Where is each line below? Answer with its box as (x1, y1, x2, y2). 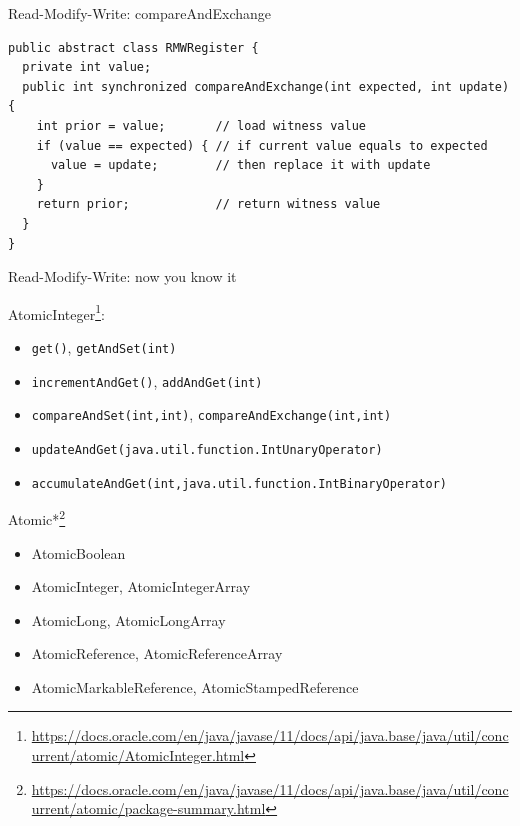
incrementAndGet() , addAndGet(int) (31, 370, 263, 391)
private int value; (22, 60, 152, 75)
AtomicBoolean (31, 542, 126, 563)
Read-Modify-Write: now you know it (8, 266, 237, 287)
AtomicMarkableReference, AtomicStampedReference (31, 676, 359, 697)
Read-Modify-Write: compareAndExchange (8, 3, 272, 23)
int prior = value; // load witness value (36, 118, 366, 133)
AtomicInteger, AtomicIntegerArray (31, 576, 251, 597)
